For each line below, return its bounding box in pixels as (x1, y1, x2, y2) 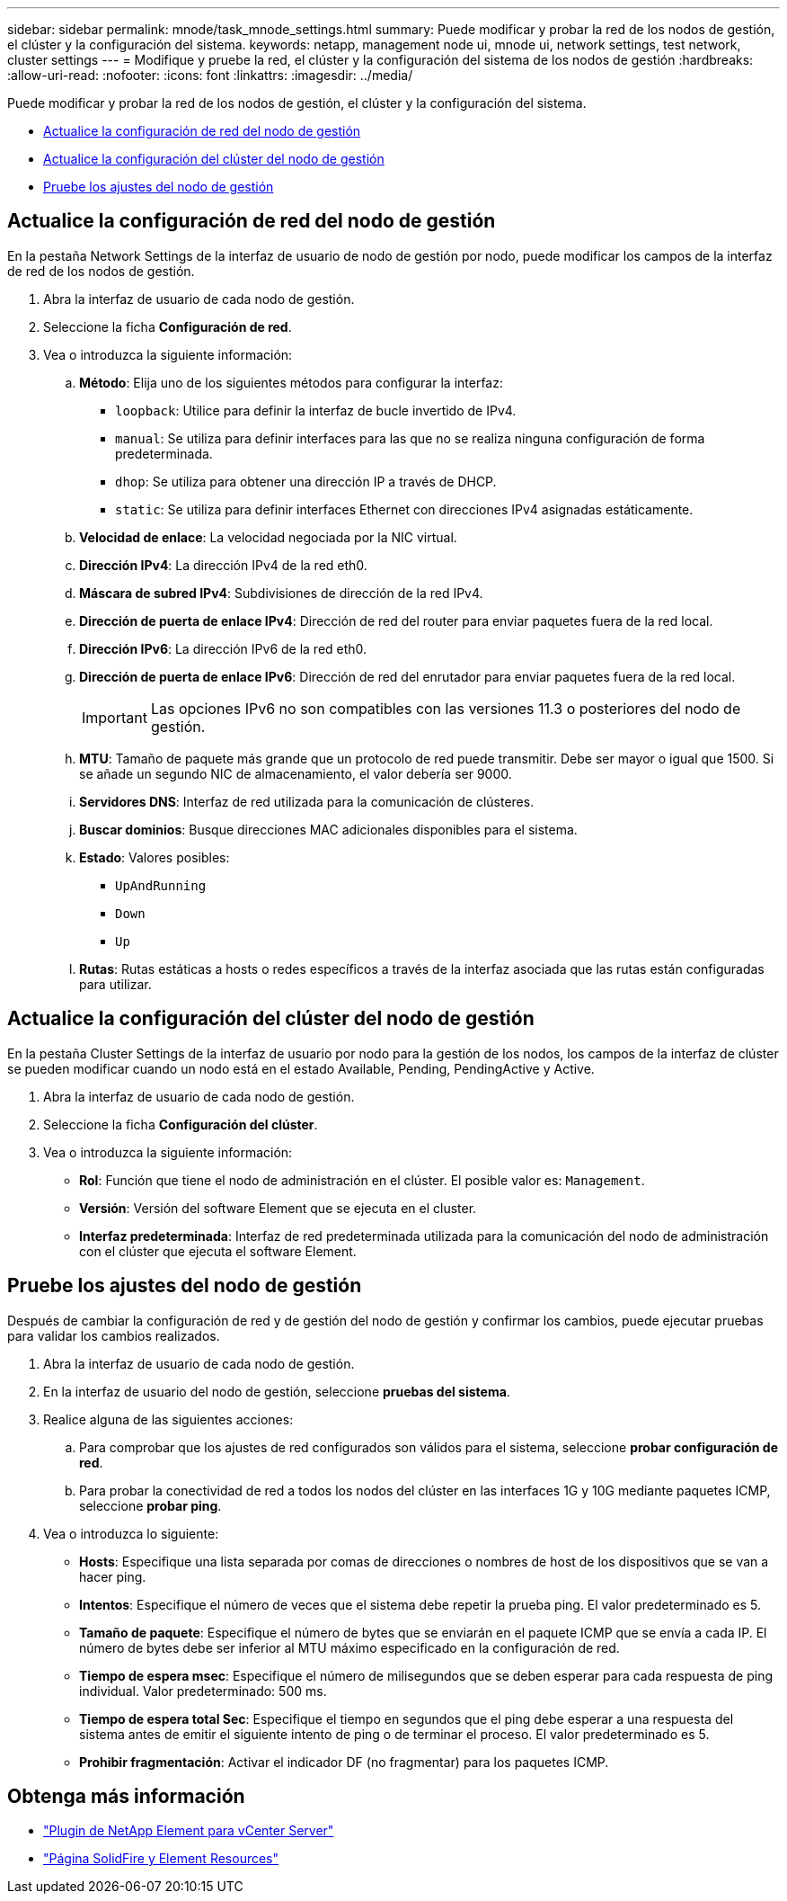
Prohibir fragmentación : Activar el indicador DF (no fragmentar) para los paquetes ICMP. (79, 1754, 609, 1770)
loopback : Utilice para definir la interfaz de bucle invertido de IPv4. (115, 402, 517, 418)
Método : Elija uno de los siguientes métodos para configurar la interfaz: (79, 374, 503, 390)
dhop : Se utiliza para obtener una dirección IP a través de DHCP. (115, 473, 497, 489)
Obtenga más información (7, 1784, 245, 1807)
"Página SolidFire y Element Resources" (43, 1851, 279, 1867)
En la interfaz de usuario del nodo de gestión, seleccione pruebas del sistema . (43, 1383, 510, 1399)
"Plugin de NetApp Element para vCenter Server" (43, 1823, 334, 1839)
